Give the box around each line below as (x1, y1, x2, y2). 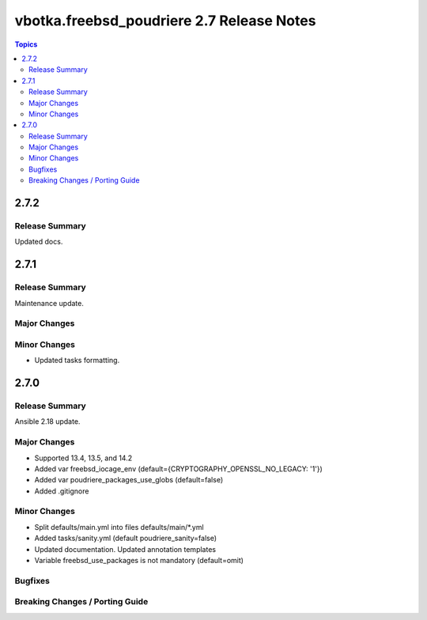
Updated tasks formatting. (34, 356, 120, 365)
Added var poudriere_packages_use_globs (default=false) (34, 475, 224, 485)
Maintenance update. (14, 298, 85, 308)
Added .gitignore (34, 486, 89, 496)
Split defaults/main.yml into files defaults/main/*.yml (34, 522, 205, 531)
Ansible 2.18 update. (14, 417, 81, 426)
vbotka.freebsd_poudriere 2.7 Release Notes (14, 12, 316, 29)
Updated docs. (14, 237, 63, 247)
